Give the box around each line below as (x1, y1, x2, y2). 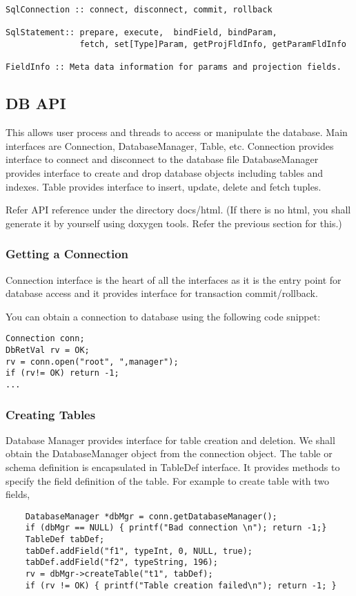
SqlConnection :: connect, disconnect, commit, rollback (6, 5, 273, 15)
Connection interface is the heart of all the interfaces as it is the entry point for (6, 272, 342, 287)
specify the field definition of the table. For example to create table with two (6, 473, 329, 488)
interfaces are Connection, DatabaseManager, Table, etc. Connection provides (6, 138, 334, 153)
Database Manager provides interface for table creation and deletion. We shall (6, 432, 335, 447)
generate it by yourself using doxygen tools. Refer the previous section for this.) (6, 215, 342, 230)
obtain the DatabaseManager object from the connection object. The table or (6, 446, 333, 461)
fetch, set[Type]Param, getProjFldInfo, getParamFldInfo (79, 39, 346, 49)
